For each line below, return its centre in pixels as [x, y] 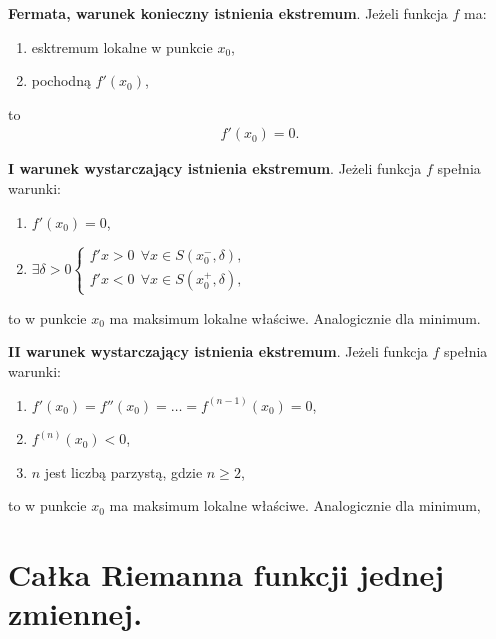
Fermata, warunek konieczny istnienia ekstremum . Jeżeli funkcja [228, 13]
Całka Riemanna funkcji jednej [226, 574]
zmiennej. [75, 613]
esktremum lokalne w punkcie [122, 46]
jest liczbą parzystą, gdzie [123, 471]
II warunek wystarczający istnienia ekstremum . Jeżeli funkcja [218, 351]
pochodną [61, 80]
